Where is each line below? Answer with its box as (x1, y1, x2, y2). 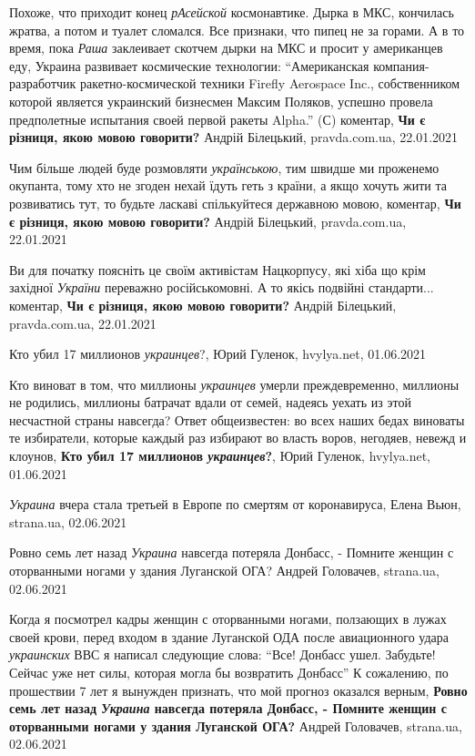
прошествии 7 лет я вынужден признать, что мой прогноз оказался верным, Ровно (9, 680, 468, 700)
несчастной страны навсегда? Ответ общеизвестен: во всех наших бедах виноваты (9, 410, 465, 429)
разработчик (9, 74, 76, 93)
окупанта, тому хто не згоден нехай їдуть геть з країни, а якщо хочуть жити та (9, 176, 447, 195)
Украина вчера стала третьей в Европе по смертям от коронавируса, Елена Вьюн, (9, 495, 461, 514)
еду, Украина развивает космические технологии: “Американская (9, 56, 369, 75)
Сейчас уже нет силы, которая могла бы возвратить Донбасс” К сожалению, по (9, 663, 449, 681)
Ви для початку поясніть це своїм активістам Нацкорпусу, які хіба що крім (9, 260, 426, 279)
